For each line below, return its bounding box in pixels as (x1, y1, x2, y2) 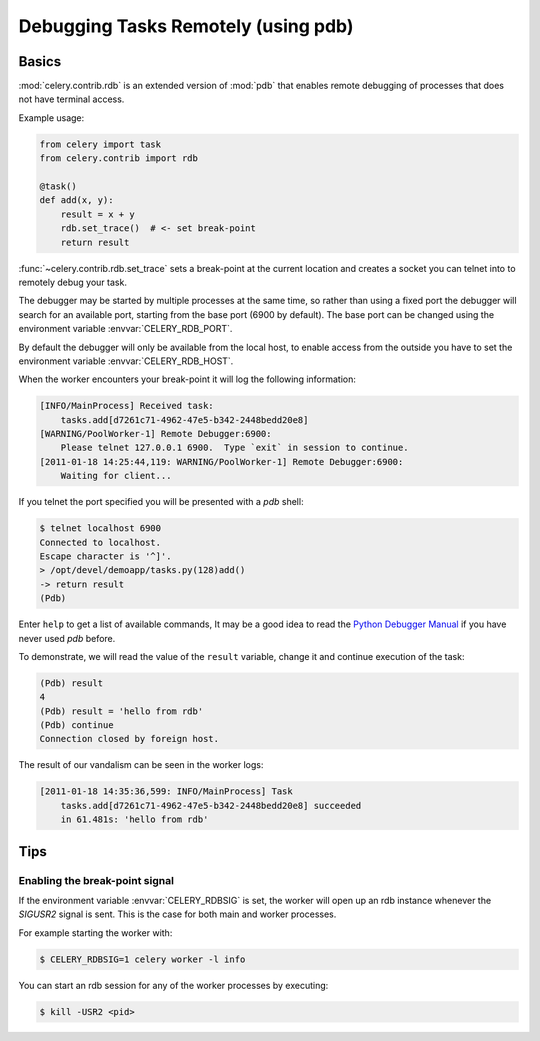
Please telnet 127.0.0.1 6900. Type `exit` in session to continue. (60, 442, 409, 454)
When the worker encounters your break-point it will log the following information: (18, 373, 357, 385)
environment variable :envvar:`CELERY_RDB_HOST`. (18, 355, 234, 367)
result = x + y (60, 208, 135, 220)
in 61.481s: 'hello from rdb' (60, 814, 209, 825)
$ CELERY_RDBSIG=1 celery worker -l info (39, 953, 246, 965)
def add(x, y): (39, 195, 114, 206)
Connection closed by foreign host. (39, 733, 220, 745)
